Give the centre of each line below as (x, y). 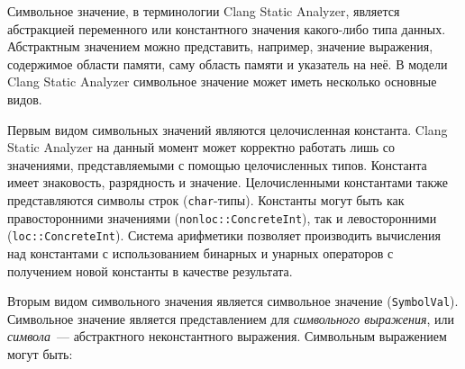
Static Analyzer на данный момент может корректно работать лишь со (201, 147)
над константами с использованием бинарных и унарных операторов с (201, 252)
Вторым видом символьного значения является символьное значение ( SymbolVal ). (233, 301)
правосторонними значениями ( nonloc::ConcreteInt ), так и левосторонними (222, 217)
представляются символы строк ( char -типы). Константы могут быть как (206, 199)
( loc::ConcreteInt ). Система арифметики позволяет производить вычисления (224, 235)
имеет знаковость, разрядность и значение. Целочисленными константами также (228, 182)
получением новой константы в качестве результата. (150, 270)
